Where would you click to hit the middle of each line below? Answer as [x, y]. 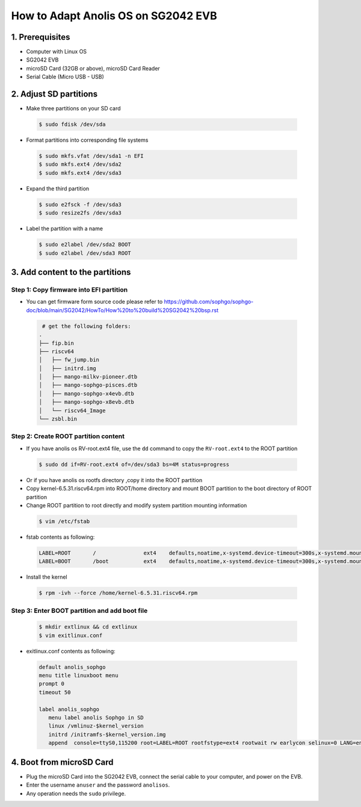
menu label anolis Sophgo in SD [96, 718]
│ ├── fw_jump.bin [69, 360]
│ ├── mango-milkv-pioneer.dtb [88, 377]
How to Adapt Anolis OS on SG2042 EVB [114, 16]
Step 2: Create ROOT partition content [68, 436]
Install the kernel [47, 577]
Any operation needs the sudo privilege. [76, 793]
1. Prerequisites [41, 37]
